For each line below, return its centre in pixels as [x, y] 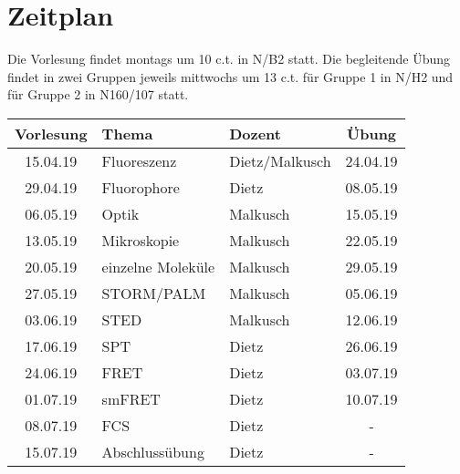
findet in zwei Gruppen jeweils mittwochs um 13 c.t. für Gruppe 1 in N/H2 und [230, 76]
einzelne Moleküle [158, 266]
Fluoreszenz [139, 160]
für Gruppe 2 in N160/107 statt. [98, 94]
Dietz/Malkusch [280, 160]
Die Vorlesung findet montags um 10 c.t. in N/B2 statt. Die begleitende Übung [229, 59]
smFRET [131, 398]
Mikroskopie [141, 240]
